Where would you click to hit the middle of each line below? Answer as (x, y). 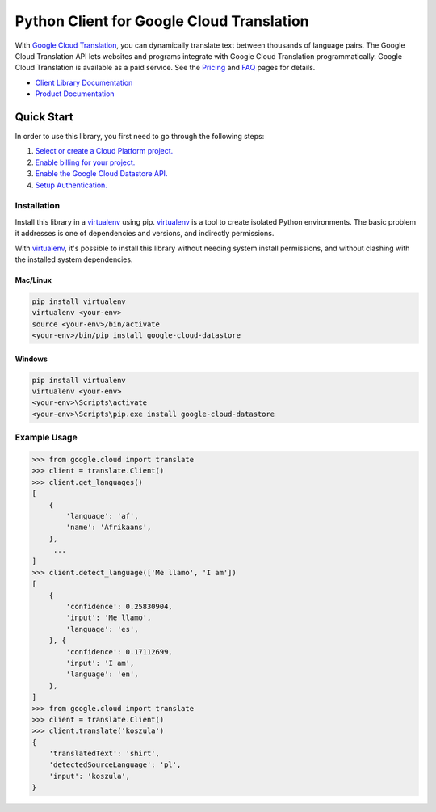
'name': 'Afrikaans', (109, 528)
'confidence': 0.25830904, (119, 607)
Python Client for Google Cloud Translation (162, 21)
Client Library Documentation (84, 82)
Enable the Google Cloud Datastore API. (101, 174)
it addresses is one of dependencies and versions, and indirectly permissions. (145, 234)
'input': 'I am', (100, 663)
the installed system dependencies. (74, 259)
